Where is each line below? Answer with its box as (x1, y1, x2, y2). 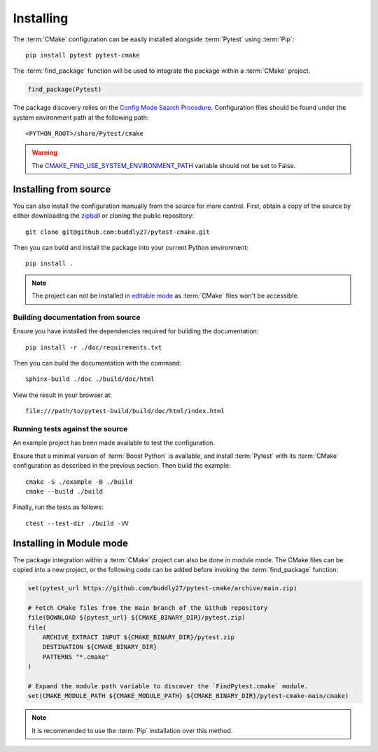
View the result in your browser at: (13, 391, 112, 399)
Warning (31, 148, 57, 157)
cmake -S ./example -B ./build (25, 478, 133, 486)
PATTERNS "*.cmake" (42, 653, 110, 661)
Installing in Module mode (13, 537, 129, 549)
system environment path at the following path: (13, 113, 149, 122)
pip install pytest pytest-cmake (25, 51, 140, 59)
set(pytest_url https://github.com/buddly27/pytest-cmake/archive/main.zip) (27, 584, 297, 592)
